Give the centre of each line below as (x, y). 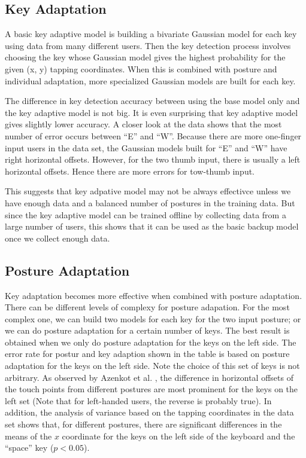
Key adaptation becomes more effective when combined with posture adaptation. (154, 295)
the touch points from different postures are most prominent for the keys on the (152, 389)
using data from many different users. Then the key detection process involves (148, 45)
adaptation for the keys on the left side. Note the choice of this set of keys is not (152, 366)
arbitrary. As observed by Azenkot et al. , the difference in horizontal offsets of (149, 377)
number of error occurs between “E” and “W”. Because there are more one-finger (153, 135)
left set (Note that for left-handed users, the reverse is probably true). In (138, 400)
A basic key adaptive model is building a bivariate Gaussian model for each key (151, 34)
